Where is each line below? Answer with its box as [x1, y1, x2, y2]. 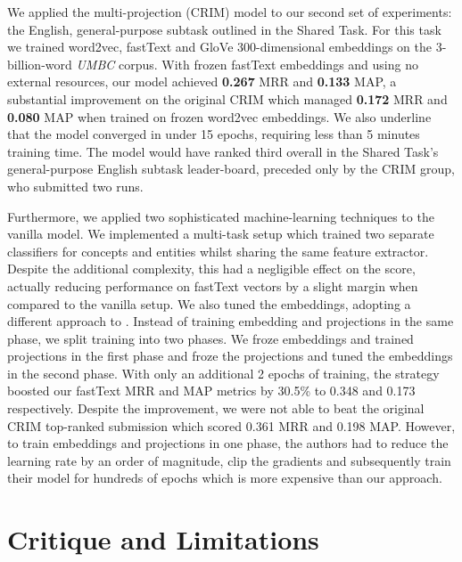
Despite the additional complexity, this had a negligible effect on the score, [7, 259, 416, 278]
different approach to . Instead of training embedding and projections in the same [7, 312, 454, 330]
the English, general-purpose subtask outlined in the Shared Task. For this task [7, 20, 441, 38]
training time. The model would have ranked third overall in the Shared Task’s [7, 142, 439, 160]
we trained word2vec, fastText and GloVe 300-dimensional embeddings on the [7, 37, 433, 56]
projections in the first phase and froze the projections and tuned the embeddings [7, 346, 453, 365]
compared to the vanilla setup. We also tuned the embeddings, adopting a [7, 294, 411, 313]
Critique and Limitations [7, 521, 319, 558]
